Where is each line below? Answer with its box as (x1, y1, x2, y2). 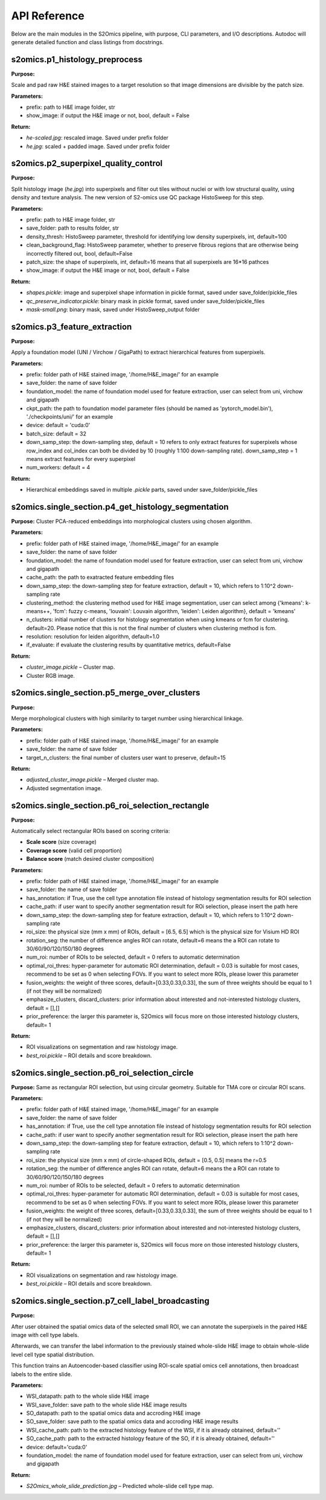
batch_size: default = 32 (26, 430, 87, 437)
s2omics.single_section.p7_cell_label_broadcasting (11, 1296, 209, 1306)
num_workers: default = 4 (26, 464, 91, 471)
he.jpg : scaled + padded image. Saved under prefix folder (26, 143, 170, 150)
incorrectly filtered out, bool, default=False (26, 249, 133, 257)
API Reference (11, 9, 85, 22)
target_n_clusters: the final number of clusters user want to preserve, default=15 (26, 754, 226, 761)
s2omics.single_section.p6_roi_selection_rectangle (11, 800, 209, 811)
